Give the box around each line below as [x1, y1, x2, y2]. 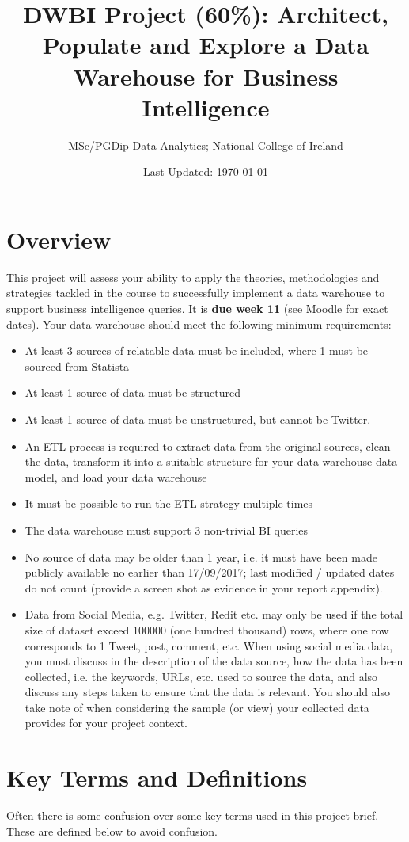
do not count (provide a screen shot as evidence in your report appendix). [25, 579, 383, 596]
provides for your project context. [25, 714, 187, 731]
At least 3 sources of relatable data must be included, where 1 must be [25, 342, 369, 359]
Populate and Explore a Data [42, 29, 369, 61]
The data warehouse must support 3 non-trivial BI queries [25, 521, 309, 538]
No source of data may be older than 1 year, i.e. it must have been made [25, 548, 377, 565]
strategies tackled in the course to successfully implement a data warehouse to [6, 284, 385, 301]
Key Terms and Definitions [6, 761, 308, 794]
